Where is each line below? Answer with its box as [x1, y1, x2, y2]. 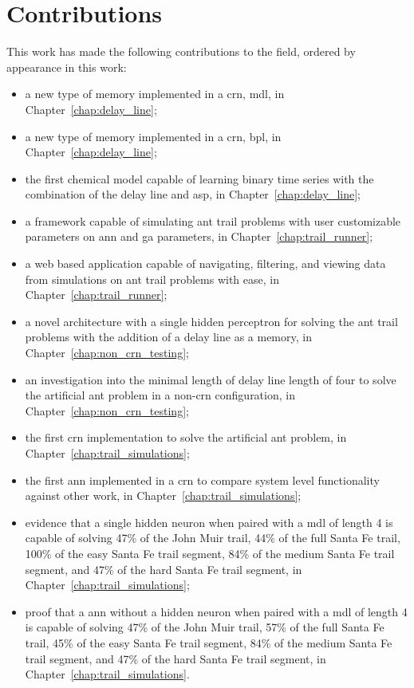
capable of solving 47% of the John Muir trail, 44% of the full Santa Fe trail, [25, 529, 400, 546]
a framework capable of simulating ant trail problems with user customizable [25, 212, 401, 229]
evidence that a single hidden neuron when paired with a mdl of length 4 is [25, 513, 393, 530]
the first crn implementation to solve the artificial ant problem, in [25, 429, 347, 446]
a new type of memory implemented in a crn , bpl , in [25, 128, 282, 144]
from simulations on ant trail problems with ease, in [25, 270, 279, 287]
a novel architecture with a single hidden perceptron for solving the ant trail [25, 313, 398, 329]
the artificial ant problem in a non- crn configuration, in [25, 387, 295, 403]
